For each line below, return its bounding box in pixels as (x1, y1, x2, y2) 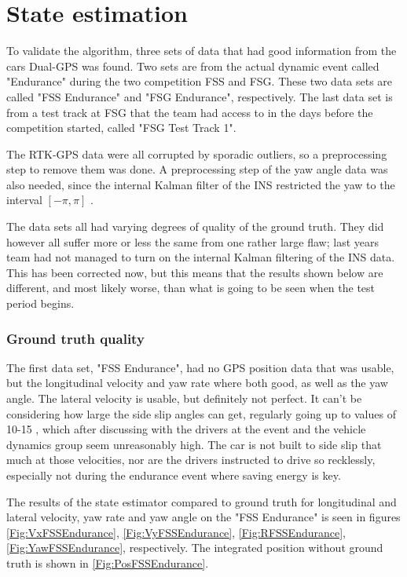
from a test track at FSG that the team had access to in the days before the (6, 104, 373, 120)
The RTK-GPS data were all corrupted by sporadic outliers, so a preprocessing (6, 145, 387, 162)
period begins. (6, 295, 75, 312)
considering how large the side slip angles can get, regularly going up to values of (6, 405, 396, 422)
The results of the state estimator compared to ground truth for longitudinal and (6, 493, 397, 509)
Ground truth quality (6, 328, 145, 348)
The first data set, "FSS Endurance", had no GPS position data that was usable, (6, 359, 394, 375)
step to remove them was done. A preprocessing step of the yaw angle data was (6, 161, 388, 177)
